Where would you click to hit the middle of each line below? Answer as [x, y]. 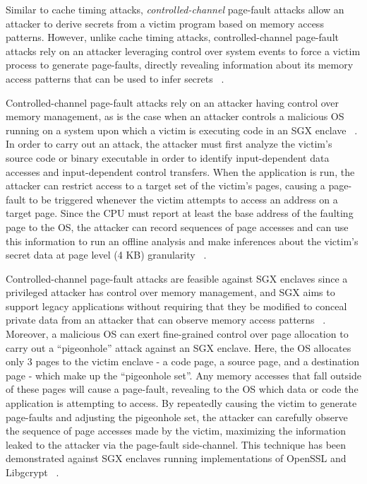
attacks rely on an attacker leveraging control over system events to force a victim [183, 51]
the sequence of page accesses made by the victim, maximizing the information [176, 431]
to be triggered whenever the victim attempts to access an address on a [183, 199]
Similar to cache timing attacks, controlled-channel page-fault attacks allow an [175, 9]
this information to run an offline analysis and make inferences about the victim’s [182, 241]
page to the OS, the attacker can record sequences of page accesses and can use [177, 226]
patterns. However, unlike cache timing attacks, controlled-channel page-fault [172, 37]
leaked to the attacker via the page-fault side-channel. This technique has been [176, 444]
